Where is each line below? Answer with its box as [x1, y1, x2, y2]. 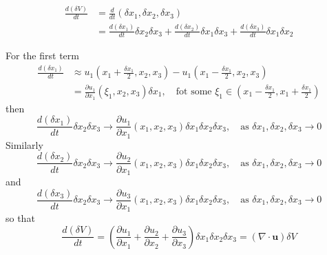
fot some [176, 87, 212, 97]
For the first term [6, 48, 79, 63]
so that [6, 211, 35, 225]
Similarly [6, 137, 43, 152]
